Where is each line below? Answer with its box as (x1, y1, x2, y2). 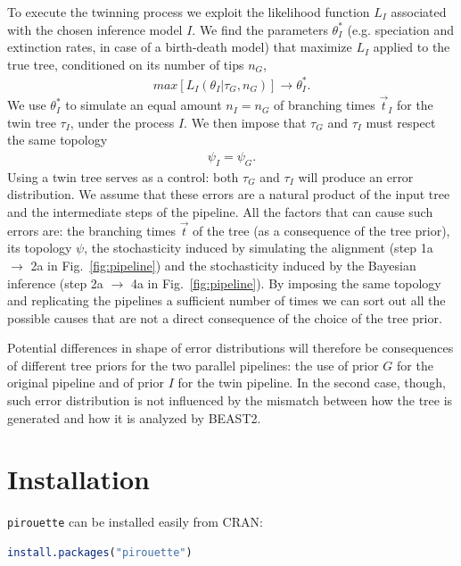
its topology (7, 238, 72, 257)
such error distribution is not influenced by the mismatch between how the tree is (7, 391, 453, 410)
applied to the (373, 37, 450, 56)
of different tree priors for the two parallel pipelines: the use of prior (7, 355, 379, 374)
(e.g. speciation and (347, 20, 454, 38)
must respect (366, 112, 436, 131)
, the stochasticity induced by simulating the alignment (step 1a (84, 238, 433, 257)
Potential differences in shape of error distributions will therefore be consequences (7, 338, 454, 357)
